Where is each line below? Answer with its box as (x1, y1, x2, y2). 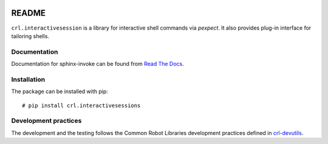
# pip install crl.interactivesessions (22, 102, 141, 109)
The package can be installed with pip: (11, 88, 109, 95)
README (11, 8, 46, 18)
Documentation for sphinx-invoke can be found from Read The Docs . (11, 61, 185, 68)
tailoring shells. (11, 32, 50, 39)
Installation (11, 75, 46, 83)
